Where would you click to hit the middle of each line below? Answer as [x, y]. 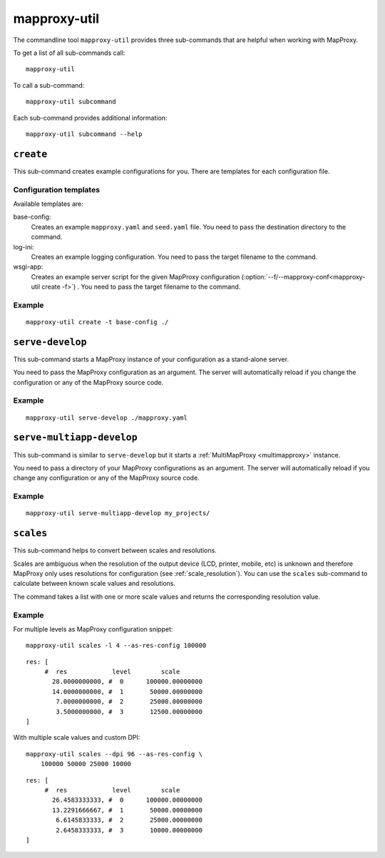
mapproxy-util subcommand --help [84, 134]
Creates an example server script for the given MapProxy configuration [135, 276]
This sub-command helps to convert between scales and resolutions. [115, 551]
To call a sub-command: [49, 85]
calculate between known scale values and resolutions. [94, 584]
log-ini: [24, 247]
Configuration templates [56, 190]
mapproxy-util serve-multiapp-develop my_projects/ [118, 513]
